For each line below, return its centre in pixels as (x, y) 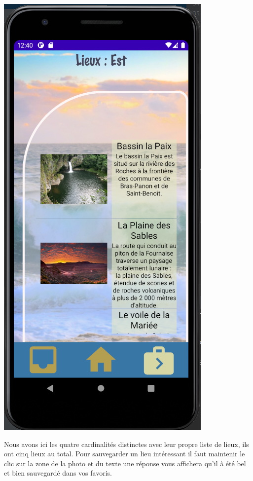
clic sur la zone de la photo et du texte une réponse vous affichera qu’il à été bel (125, 463)
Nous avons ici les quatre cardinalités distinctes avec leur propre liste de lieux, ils (126, 444)
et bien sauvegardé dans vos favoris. (58, 473)
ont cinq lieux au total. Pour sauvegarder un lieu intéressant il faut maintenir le (125, 454)
